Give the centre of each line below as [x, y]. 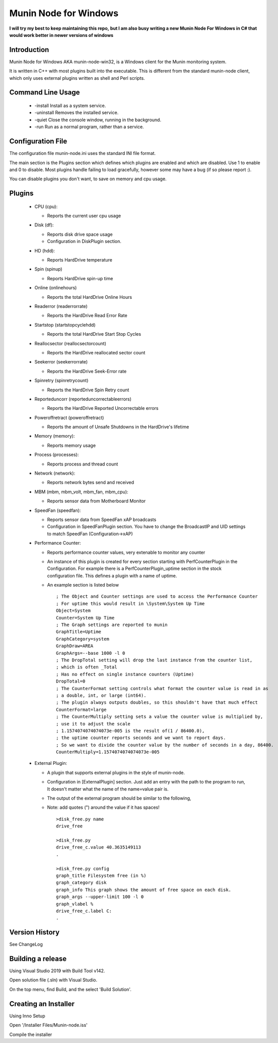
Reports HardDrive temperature [80, 260]
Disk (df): [44, 225]
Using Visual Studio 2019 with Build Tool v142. [57, 971]
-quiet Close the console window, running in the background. [98, 120]
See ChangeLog [26, 945]
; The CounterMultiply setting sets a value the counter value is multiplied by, [160, 717]
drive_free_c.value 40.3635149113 [98, 847]
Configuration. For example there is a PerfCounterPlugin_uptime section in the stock [134, 568]
